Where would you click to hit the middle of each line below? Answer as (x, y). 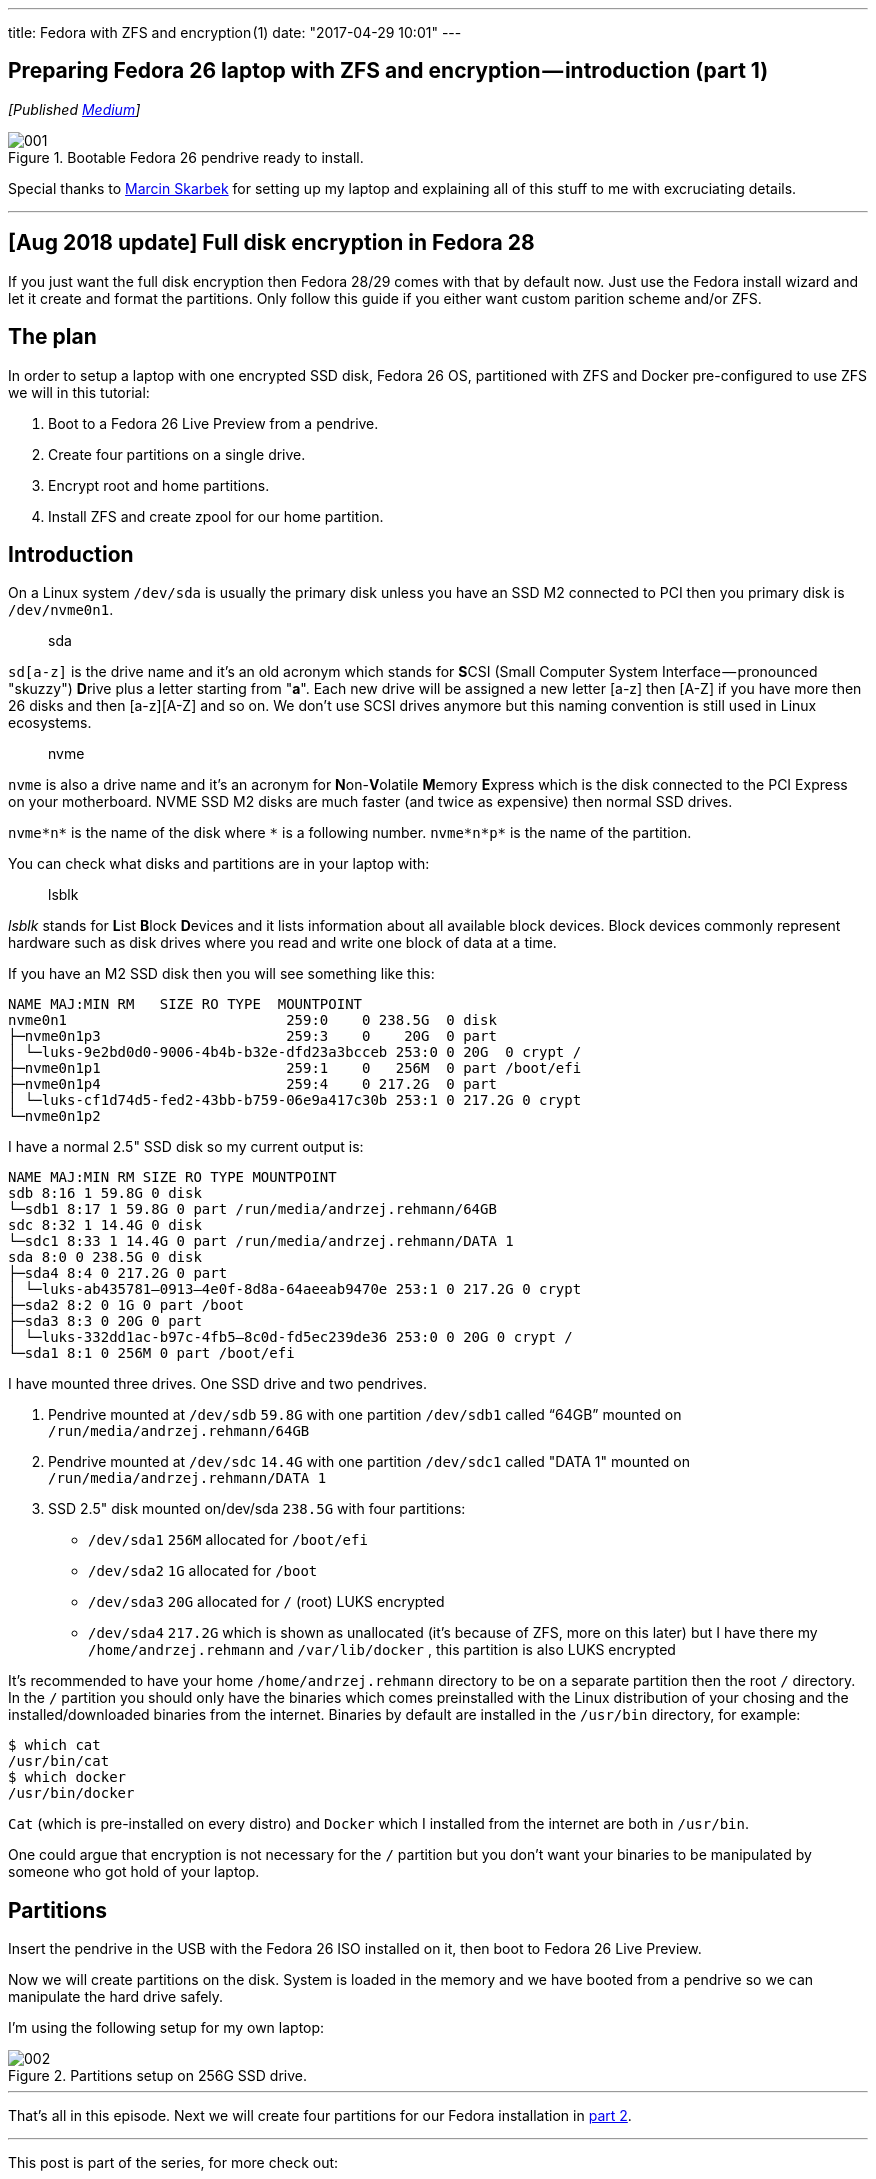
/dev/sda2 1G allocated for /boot (203, 1571)
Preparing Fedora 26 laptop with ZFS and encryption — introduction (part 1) (388, 71)
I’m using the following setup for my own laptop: (166, 2028)
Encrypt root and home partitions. (159, 485)
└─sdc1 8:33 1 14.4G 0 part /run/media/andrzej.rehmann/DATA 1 (261, 1241)
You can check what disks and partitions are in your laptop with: (219, 864)
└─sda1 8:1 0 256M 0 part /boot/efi (151, 1353)
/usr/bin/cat (59, 1761)
